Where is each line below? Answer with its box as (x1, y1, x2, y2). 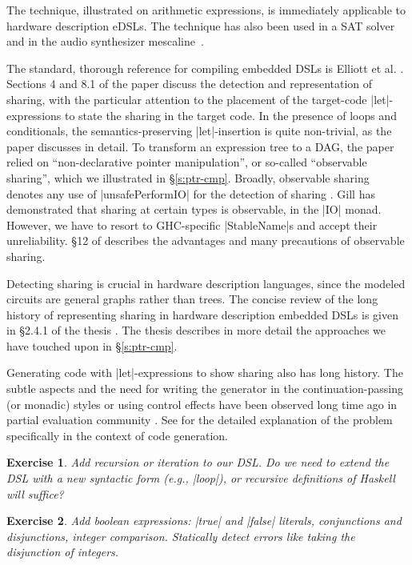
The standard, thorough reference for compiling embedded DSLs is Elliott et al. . (6, 59, 404, 76)
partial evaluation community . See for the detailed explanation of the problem (6, 411, 393, 428)
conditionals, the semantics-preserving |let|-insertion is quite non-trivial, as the (6, 122, 392, 139)
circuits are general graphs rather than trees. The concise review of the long (6, 291, 378, 307)
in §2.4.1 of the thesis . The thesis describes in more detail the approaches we (6, 322, 386, 339)
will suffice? (6, 485, 64, 502)
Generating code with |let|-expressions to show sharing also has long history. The (6, 364, 403, 381)
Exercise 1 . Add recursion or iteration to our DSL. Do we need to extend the (6, 454, 390, 471)
